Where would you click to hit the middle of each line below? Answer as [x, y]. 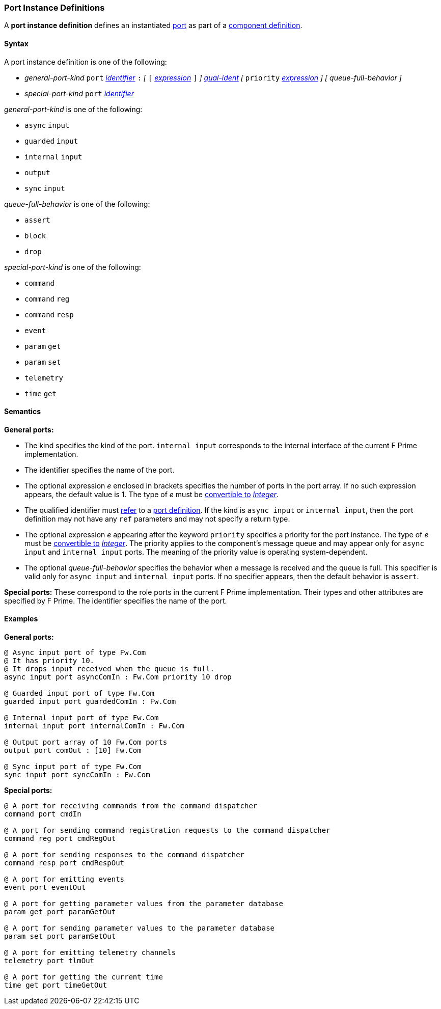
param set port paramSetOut [60, 936]
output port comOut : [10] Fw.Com [73, 751]
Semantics [23, 412]
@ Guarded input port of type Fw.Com [79, 693]
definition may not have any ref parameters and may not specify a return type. [157, 519]
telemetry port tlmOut [49, 961]
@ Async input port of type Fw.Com [75, 653]
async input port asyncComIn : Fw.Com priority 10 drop [118, 677]
